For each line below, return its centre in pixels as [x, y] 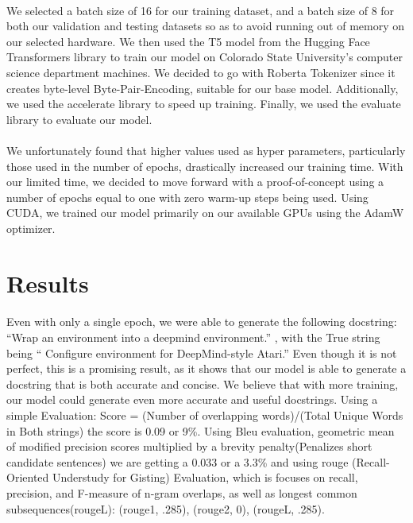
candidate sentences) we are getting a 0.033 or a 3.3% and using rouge [178, 461]
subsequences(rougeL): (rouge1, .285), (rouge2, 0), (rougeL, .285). [166, 508]
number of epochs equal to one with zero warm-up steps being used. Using [187, 197]
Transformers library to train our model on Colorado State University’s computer [205, 57]
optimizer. [31, 228]
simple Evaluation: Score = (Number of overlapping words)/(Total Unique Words [205, 415]
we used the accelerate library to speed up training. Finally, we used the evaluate [204, 104]
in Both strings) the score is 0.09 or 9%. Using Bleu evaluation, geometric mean [201, 430]
